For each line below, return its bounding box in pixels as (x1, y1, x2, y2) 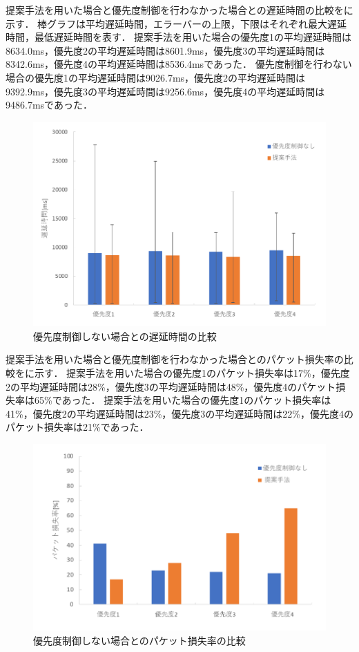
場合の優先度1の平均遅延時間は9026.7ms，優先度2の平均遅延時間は (6, 70, 306, 84)
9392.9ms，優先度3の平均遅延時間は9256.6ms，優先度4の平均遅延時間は (6, 84, 325, 98)
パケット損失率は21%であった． (6, 420, 149, 434)
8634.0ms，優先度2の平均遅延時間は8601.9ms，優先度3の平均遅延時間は (6, 43, 325, 57)
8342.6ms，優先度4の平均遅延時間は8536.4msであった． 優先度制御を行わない (6, 57, 352, 71)
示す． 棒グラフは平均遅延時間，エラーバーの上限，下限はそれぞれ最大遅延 (6, 16, 347, 30)
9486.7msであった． (6, 97, 93, 112)
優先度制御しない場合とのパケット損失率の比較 (33, 633, 246, 647)
